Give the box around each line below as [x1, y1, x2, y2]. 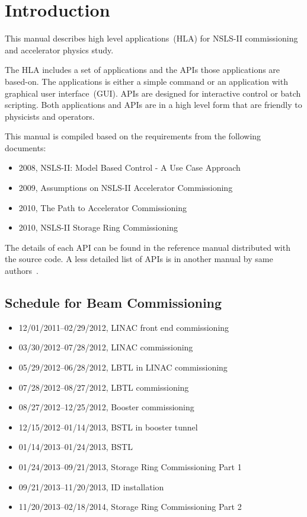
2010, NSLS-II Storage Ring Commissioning [18, 221, 178, 234]
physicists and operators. [5, 110, 95, 122]
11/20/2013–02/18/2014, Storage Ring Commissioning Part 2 [18, 500, 242, 513]
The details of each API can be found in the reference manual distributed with [5, 241, 290, 253]
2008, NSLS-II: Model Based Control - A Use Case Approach [18, 161, 241, 174]
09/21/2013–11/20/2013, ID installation [18, 480, 164, 493]
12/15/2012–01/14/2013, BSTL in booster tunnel [18, 420, 198, 433]
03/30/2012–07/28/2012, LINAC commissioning [18, 341, 193, 353]
